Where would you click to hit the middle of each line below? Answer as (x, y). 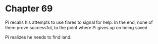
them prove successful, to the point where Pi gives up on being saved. (77, 27)
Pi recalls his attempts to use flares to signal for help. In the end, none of (79, 22)
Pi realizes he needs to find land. (38, 37)
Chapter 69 (29, 9)
